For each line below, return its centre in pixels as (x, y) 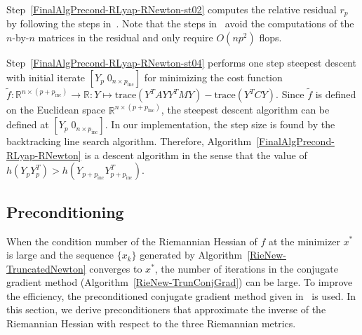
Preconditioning (65, 211)
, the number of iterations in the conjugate (246, 268)
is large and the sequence (60, 255)
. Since (290, 94)
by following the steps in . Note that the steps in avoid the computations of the (180, 23)
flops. (270, 37)
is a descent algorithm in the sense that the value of (196, 155)
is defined (336, 94)
